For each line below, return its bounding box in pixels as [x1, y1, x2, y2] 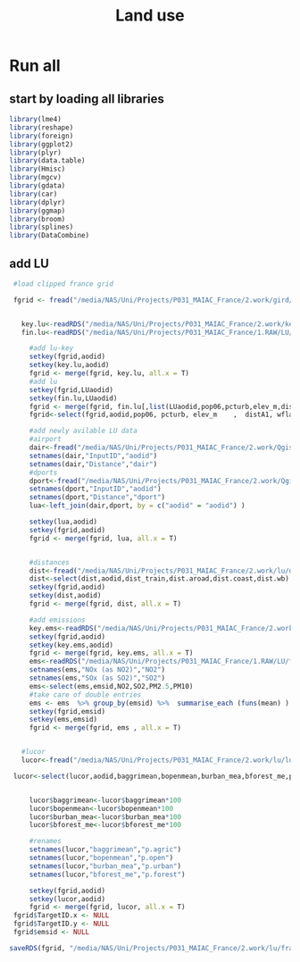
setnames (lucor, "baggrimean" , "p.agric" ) [29, 845, 181, 854]
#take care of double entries [29, 690, 142, 699]
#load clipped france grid [12, 279, 114, 289]
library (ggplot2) [9, 139, 74, 148]
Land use [115, 5, 185, 26]
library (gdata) [9, 181, 66, 190]
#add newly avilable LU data [29, 426, 138, 436]
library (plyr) [9, 148, 62, 157]
